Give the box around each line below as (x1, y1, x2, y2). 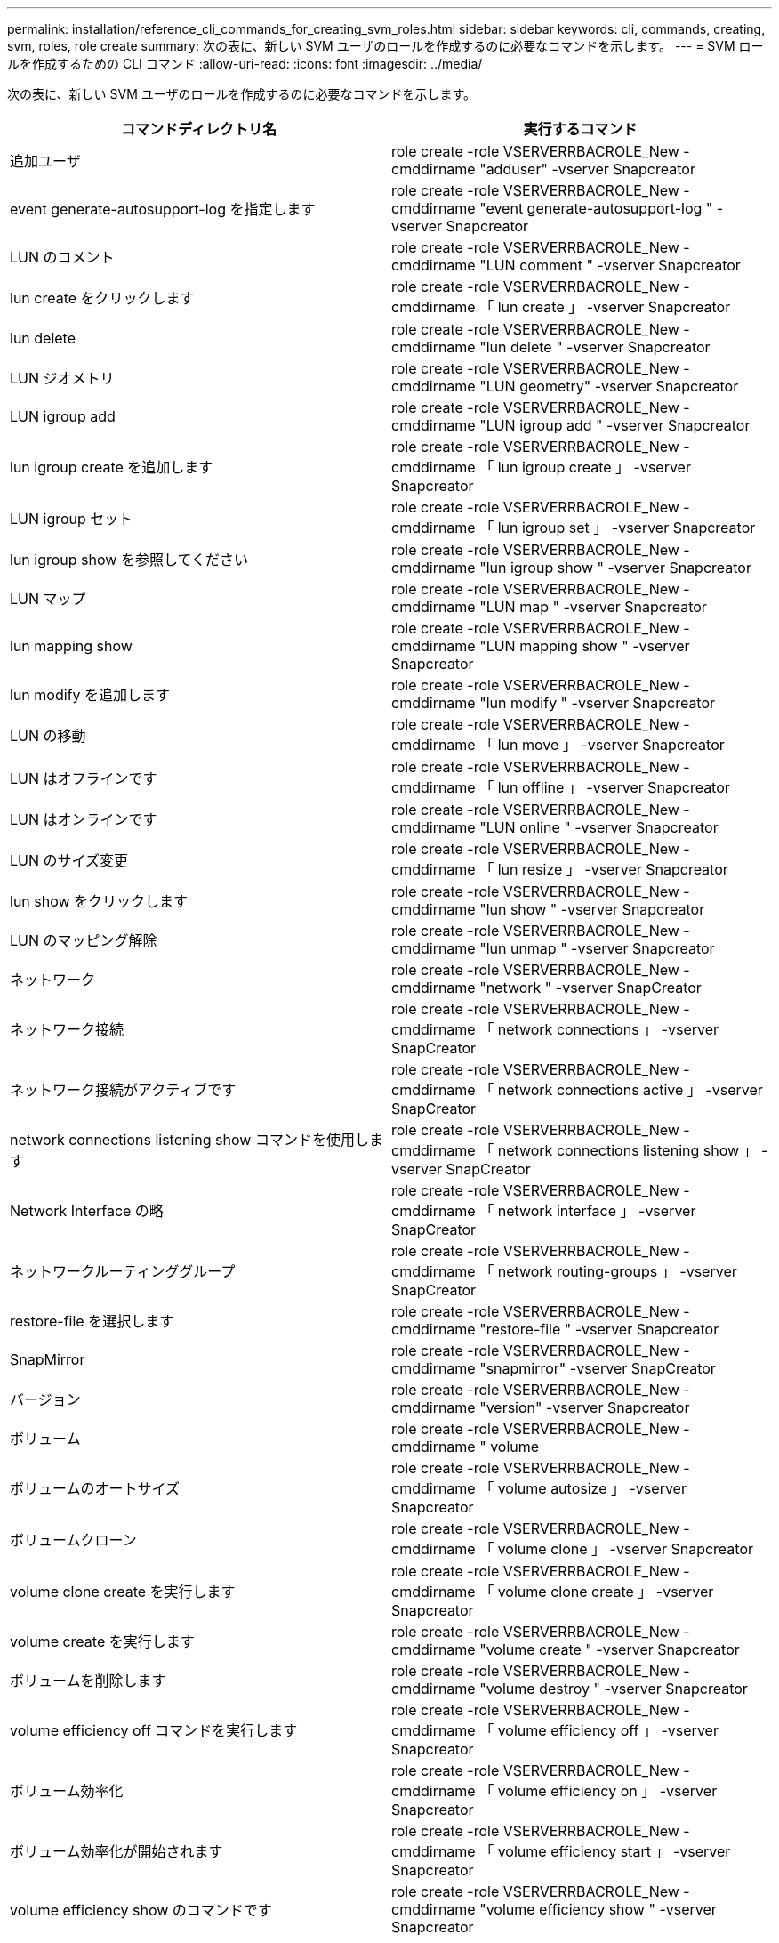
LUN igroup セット (10, 510, 133, 528)
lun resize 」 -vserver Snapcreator (497, 860, 728, 878)
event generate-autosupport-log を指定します (10, 200, 316, 218)
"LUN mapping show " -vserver (479, 637, 690, 655)
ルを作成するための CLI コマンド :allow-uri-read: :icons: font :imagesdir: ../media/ (7, 56, 483, 71)
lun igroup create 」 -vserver (497, 458, 691, 476)
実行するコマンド (523, 120, 638, 138)
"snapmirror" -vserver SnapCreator (479, 1359, 716, 1377)
